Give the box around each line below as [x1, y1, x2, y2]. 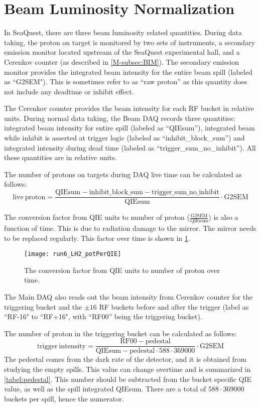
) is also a [208, 212, 238, 222]
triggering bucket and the [4, 301, 82, 312]
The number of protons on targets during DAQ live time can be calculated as [4, 169, 242, 179]
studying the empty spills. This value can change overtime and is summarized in [4, 363, 251, 374]
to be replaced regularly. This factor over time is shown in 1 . [4, 232, 190, 243]
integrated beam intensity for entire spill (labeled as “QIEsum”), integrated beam [4, 122, 255, 133]
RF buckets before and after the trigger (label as [99, 301, 249, 312]
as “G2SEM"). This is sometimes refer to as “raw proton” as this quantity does [4, 76, 247, 87]
